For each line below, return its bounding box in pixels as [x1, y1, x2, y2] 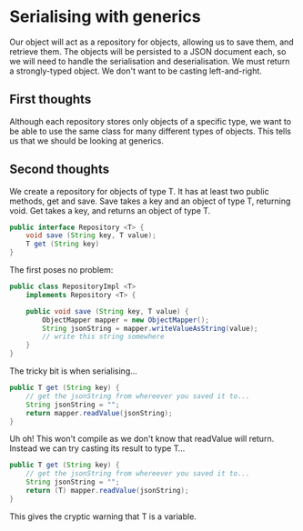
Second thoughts [9, 162, 110, 177]
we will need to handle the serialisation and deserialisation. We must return [9, 55, 290, 66]
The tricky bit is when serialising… [9, 366, 138, 376]
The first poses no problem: [9, 265, 114, 276]
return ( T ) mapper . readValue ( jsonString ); [25, 486, 189, 496]
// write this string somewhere [42, 332, 166, 342]
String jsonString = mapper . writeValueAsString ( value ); [42, 324, 258, 333]
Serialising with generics [9, 6, 202, 27]
